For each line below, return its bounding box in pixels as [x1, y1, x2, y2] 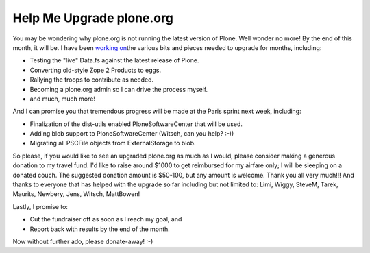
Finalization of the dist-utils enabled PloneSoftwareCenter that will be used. [29, 120, 243, 128]
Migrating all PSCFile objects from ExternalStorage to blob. [29, 139, 196, 147]
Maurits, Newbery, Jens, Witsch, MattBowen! [12, 190, 140, 198]
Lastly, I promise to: [12, 202, 69, 210]
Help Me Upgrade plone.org [12, 10, 174, 25]
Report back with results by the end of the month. [29, 225, 171, 233]
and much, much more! [29, 95, 96, 103]
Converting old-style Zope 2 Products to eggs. [29, 66, 162, 74]
